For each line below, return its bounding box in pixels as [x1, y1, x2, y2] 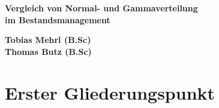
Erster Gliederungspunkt [5, 80, 215, 104]
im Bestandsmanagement [5, 13, 110, 26]
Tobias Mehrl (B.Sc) [5, 33, 91, 46]
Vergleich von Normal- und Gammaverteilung [5, 2, 198, 14]
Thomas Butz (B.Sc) [5, 45, 92, 57]
